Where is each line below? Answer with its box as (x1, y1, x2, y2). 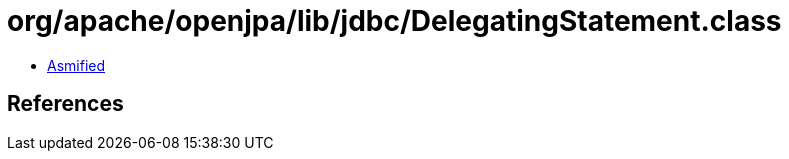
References (7, 91, 124, 117)
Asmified (47, 56, 106, 74)
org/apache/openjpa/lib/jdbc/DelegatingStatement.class (7, 4, 782, 38)
